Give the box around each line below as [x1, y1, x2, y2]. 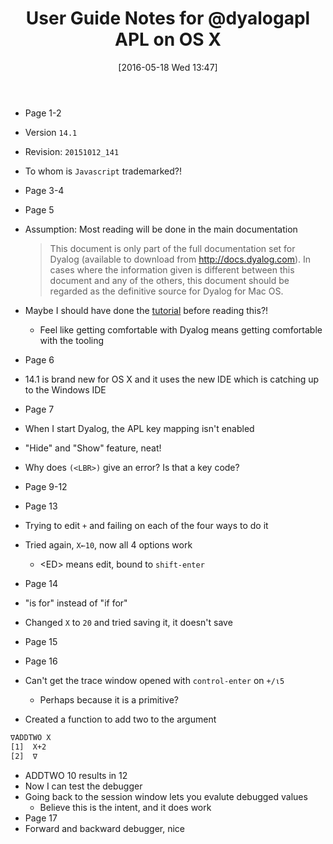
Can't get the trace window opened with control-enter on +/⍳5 [24, 674, 285, 686]
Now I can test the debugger [24, 780, 143, 792]
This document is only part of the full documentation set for [49, 242, 296, 254]
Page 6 [24, 353, 55, 366]
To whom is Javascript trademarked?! [24, 165, 183, 177]
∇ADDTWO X [10, 732, 52, 742]
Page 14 [24, 577, 59, 589]
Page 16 [24, 655, 58, 667]
